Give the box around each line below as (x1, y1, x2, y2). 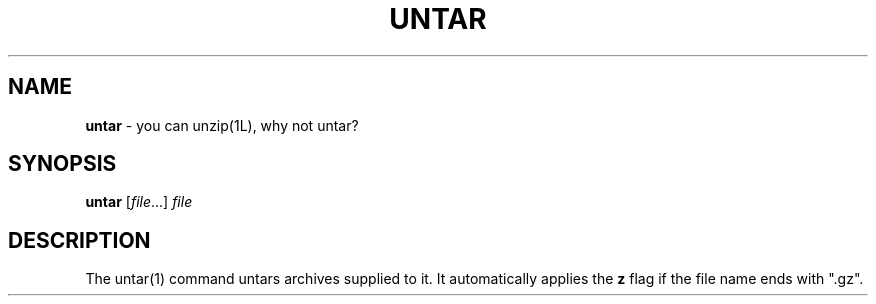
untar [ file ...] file (85, 193, 193, 211)
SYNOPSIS (8, 151, 117, 177)
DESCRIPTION (8, 227, 151, 253)
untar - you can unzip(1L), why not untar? (85, 116, 359, 134)
